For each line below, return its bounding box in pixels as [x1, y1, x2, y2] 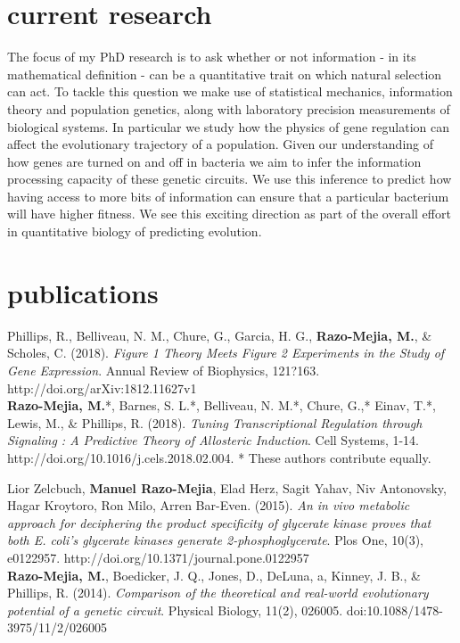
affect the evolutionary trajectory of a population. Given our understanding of [7, 135, 434, 153]
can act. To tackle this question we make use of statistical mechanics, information [7, 82, 453, 101]
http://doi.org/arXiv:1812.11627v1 [7, 378, 197, 397]
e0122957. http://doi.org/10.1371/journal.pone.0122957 [7, 548, 309, 566]
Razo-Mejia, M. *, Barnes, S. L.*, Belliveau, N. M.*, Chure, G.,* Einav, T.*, [7, 396, 436, 415]
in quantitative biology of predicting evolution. [7, 222, 262, 241]
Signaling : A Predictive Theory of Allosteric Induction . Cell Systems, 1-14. [7, 431, 420, 449]
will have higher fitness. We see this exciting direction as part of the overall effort [7, 204, 451, 223]
